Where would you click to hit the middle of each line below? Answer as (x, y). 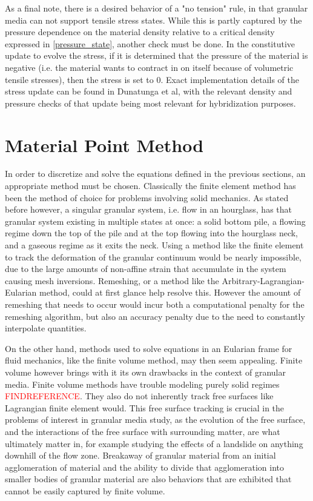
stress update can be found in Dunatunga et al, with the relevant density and (149, 91)
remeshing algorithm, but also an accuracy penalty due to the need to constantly (155, 316)
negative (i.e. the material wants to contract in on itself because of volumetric (149, 67)
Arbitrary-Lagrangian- (263, 280)
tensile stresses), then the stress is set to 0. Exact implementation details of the (152, 79)
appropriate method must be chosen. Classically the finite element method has (150, 186)
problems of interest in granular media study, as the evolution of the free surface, (155, 420)
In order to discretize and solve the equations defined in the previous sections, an (155, 174)
